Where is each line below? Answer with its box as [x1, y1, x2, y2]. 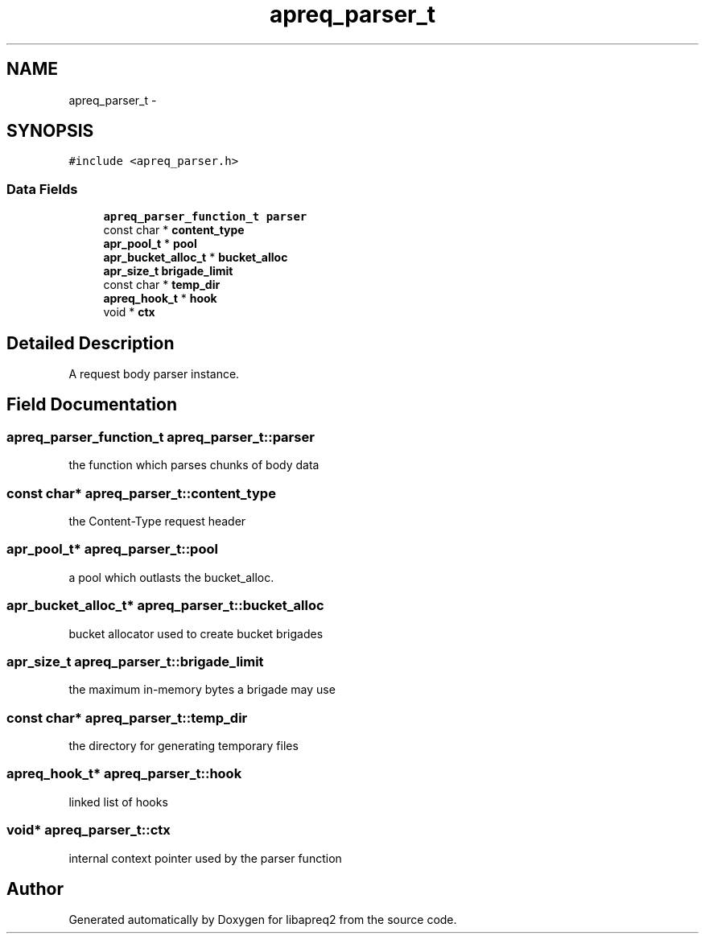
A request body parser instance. [68, 367, 240, 381]
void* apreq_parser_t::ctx [6, 822, 171, 839]
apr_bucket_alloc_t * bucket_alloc [103, 250, 288, 265]
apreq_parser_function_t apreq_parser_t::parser [6, 428, 315, 445]
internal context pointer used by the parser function [68, 851, 342, 865]
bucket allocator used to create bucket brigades [68, 626, 324, 641]
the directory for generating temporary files [68, 739, 299, 752]
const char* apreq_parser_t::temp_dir [6, 709, 248, 726]
